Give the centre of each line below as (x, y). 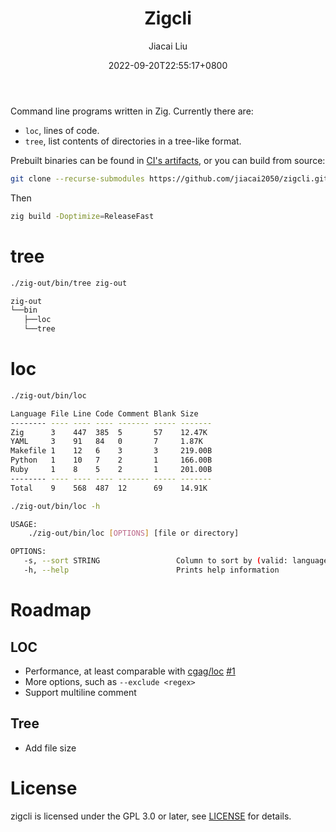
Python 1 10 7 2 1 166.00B (111, 460)
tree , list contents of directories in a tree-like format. (133, 141)
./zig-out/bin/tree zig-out (69, 283)
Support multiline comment (80, 692)
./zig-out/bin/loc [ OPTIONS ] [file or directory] (134, 533)
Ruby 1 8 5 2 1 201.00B (111, 470)
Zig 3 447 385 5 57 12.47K (109, 432)
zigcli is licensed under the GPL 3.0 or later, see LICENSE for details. (151, 816)
